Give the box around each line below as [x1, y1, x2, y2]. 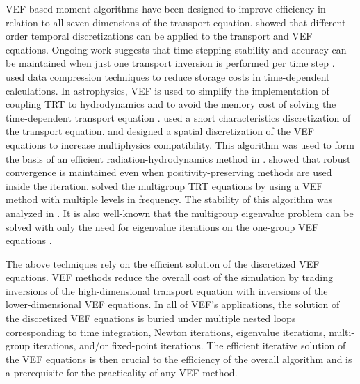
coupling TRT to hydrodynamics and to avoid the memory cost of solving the [6, 97, 336, 111]
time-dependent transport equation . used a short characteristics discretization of [6, 110, 351, 125]
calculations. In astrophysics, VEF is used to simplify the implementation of [6, 83, 329, 97]
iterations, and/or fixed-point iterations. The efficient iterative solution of [33, 338, 346, 353]
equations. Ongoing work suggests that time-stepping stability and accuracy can [6, 42, 347, 56]
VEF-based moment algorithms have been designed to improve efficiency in [6, 1, 326, 15]
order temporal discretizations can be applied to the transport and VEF [6, 29, 313, 43]
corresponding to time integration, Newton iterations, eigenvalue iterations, [6, 324, 326, 339]
